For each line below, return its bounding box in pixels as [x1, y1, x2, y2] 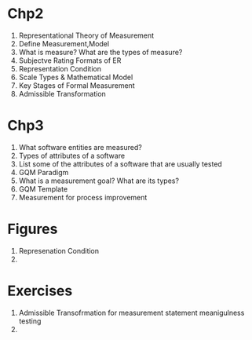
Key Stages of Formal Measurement [18, 80, 135, 90]
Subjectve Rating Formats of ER [18, 56, 122, 65]
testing [18, 316, 42, 326]
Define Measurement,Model [18, 38, 110, 48]
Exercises [7, 282, 73, 299]
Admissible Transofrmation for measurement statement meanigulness [18, 308, 245, 317]
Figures [7, 221, 58, 238]
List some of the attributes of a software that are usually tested [18, 159, 223, 169]
